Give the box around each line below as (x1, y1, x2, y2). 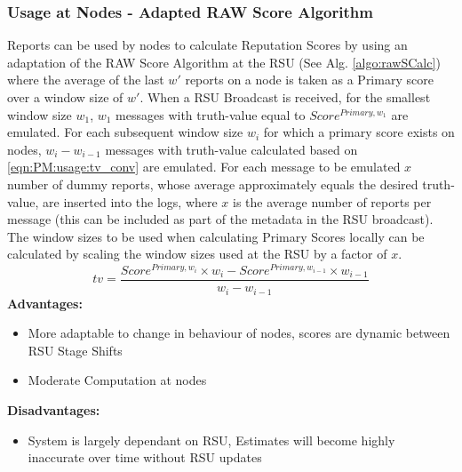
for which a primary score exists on (263, 123, 455, 141)
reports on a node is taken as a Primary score (185, 70, 434, 89)
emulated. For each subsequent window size (7, 123, 243, 141)
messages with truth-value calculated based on (105, 140, 358, 158)
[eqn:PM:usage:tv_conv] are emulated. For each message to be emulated (7, 157, 401, 176)
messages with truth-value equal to (115, 105, 306, 124)
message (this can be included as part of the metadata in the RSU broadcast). (7, 210, 434, 228)
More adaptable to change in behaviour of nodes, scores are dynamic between (28, 324, 450, 342)
